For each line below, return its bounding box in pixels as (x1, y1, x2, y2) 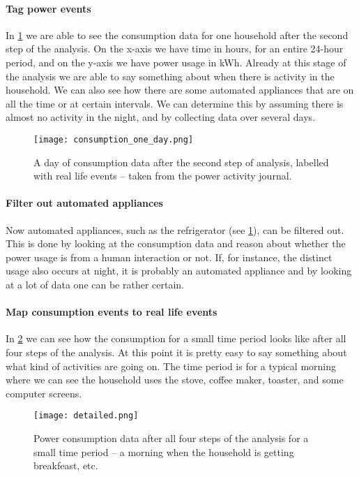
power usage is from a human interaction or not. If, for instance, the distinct (6, 249, 333, 264)
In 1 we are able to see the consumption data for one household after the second (6, 27, 349, 42)
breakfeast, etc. (33, 458, 98, 473)
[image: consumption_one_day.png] (33, 134, 194, 145)
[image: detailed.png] (33, 411, 139, 421)
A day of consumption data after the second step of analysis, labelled (33, 154, 329, 169)
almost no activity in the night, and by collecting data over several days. (6, 110, 316, 124)
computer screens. (6, 386, 82, 400)
